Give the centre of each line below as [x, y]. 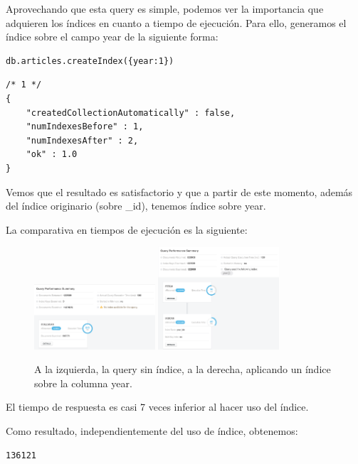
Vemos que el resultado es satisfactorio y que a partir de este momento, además [179, 191]
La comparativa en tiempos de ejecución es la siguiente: [127, 229]
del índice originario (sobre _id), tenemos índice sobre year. [136, 206]
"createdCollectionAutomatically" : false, [131, 113]
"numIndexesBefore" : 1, [85, 127]
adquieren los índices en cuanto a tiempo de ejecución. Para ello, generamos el [176, 22]
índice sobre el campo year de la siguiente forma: [112, 37]
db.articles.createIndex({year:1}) [90, 61]
